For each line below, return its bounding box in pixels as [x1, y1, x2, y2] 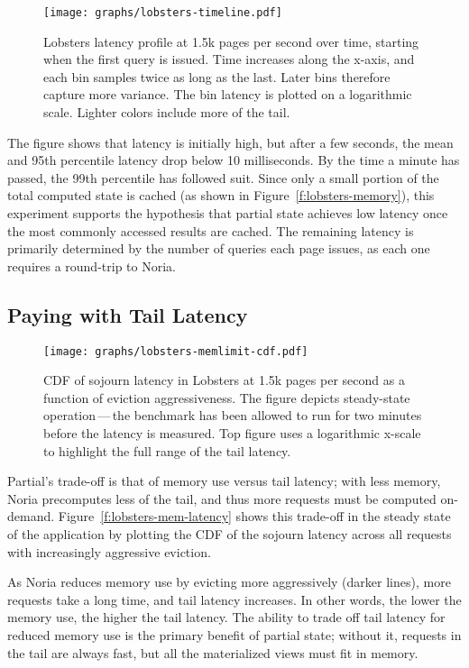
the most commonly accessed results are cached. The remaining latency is [7, 221, 414, 240]
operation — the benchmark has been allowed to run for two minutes [43, 406, 422, 425]
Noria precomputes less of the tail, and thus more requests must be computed [7, 489, 437, 508]
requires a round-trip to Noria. [7, 256, 176, 275]
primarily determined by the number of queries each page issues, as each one [7, 239, 430, 258]
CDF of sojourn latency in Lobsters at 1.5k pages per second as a [43, 371, 405, 389]
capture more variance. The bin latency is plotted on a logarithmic [43, 85, 412, 104]
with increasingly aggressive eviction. [7, 542, 211, 561]
